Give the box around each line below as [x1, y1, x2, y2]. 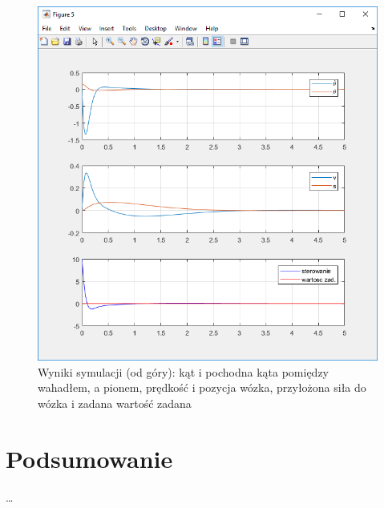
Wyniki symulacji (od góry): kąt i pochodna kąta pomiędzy [38, 363, 329, 380]
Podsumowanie [6, 441, 173, 474]
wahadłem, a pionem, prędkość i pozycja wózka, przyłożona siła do [38, 379, 366, 396]
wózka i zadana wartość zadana [38, 395, 192, 412]
